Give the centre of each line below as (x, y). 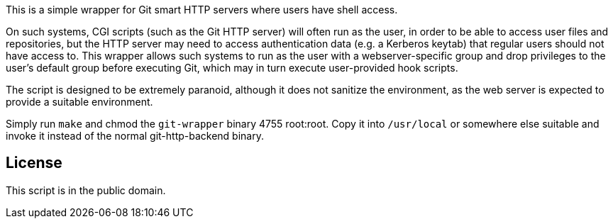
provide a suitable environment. (79, 102)
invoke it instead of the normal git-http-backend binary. (135, 136)
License (34, 163)
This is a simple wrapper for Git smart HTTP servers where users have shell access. (202, 10)
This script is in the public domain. (86, 190)
